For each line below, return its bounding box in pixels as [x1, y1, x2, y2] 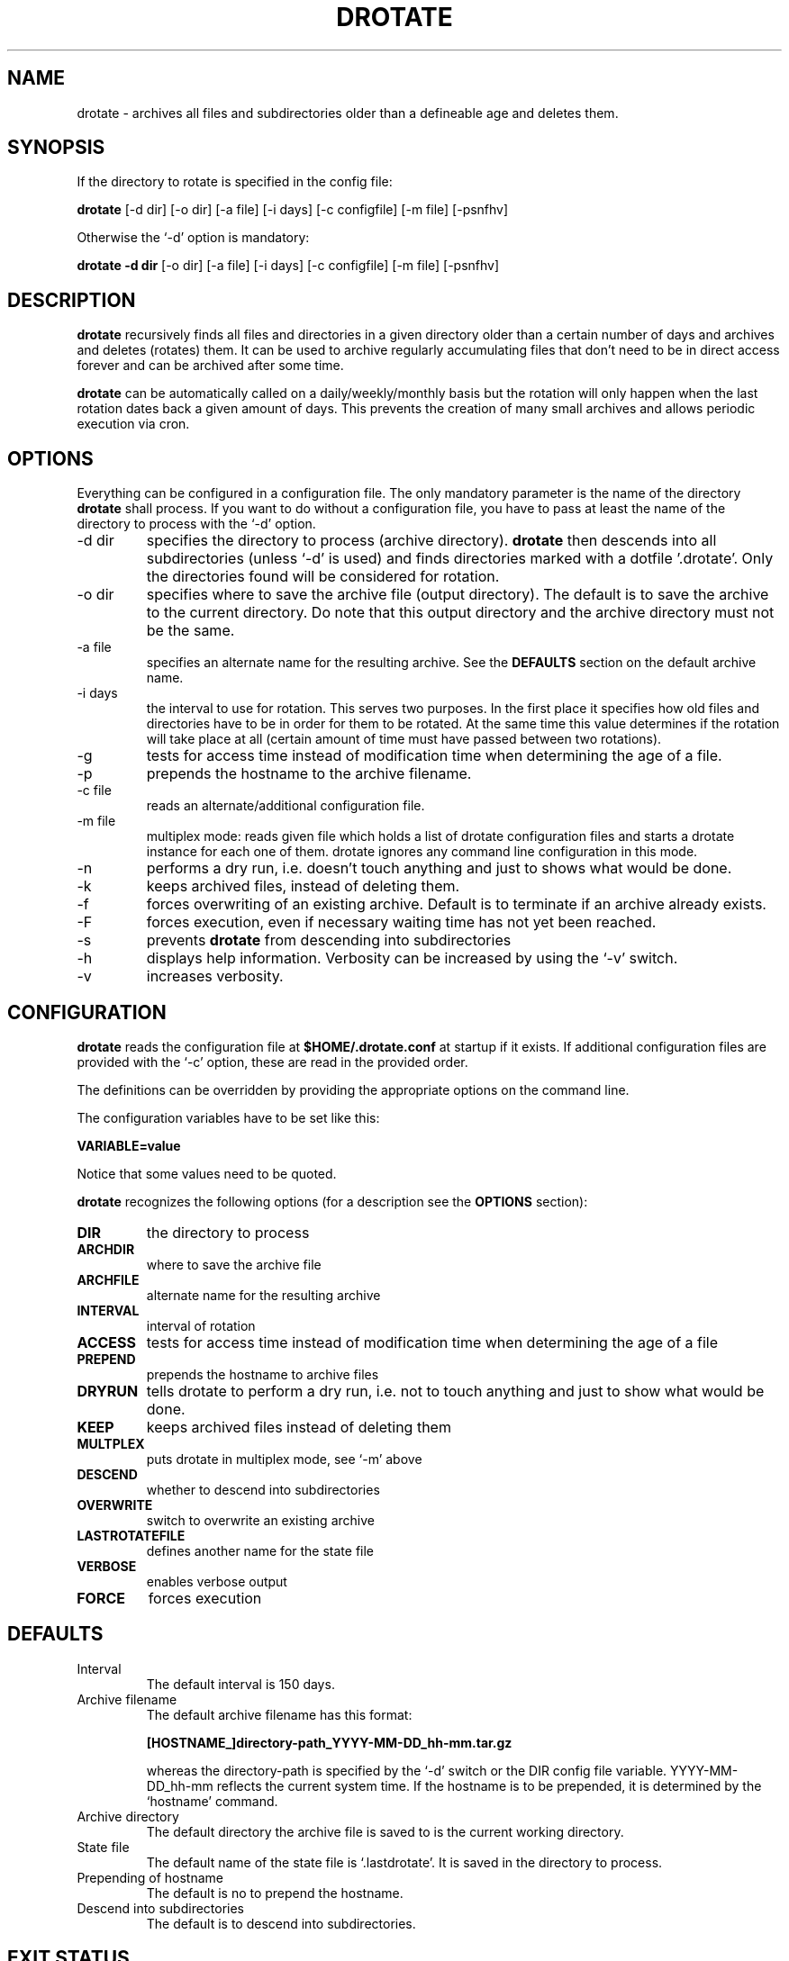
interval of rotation [146, 1317, 256, 1333]
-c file [77, 782, 112, 799]
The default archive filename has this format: [146, 1706, 413, 1722]
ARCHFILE [77, 1271, 140, 1288]
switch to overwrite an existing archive [146, 1512, 375, 1528]
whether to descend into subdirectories [146, 1481, 380, 1497]
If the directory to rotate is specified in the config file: [77, 174, 393, 190]
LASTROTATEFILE [77, 1527, 186, 1543]
